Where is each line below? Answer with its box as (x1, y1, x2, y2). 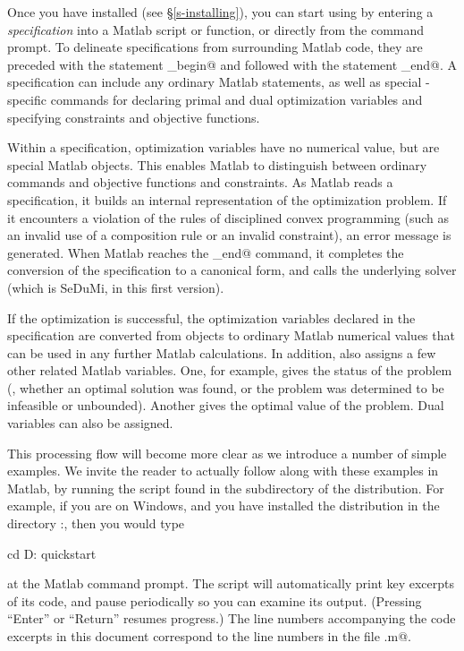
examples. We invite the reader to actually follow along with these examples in (7, 461, 439, 480)
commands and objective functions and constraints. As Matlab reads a (7, 173, 393, 192)
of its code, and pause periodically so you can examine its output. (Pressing (7, 591, 422, 610)
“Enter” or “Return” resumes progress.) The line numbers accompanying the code (7, 609, 456, 628)
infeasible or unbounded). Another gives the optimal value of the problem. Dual (7, 396, 444, 415)
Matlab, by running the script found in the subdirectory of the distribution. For (7, 478, 444, 497)
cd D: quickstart (7, 544, 97, 562)
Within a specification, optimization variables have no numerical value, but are (7, 138, 440, 157)
